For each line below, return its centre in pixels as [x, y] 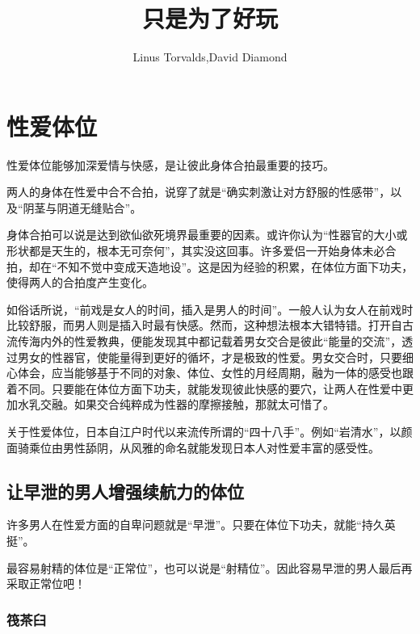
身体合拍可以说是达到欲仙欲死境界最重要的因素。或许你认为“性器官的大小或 [207, 235]
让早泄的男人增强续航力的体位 [125, 491]
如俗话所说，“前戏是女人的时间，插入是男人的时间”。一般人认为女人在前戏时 [210, 309]
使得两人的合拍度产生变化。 [80, 282]
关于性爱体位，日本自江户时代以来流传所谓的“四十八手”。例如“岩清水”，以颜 [210, 431]
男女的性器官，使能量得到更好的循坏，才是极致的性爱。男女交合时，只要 [210, 357]
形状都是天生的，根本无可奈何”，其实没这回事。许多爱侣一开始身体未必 [196, 251]
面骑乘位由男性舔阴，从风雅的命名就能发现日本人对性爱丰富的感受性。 [193, 447]
